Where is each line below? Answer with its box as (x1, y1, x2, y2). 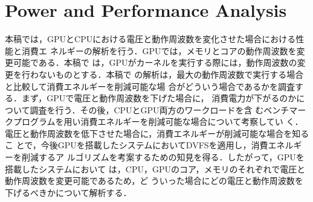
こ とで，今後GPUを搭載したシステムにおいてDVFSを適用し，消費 (5, 139, 268, 151)
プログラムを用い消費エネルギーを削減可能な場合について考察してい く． (13, 115, 303, 128)
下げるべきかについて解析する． (5, 186, 132, 198)
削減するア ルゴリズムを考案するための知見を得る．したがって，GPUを (21, 151, 305, 163)
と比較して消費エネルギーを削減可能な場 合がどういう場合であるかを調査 (5, 80, 295, 92)
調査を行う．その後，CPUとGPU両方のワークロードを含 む (30, 103, 264, 116)
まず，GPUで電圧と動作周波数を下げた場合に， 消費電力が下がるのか (21, 92, 297, 104)
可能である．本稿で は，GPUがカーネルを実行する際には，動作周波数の (13, 56, 297, 69)
